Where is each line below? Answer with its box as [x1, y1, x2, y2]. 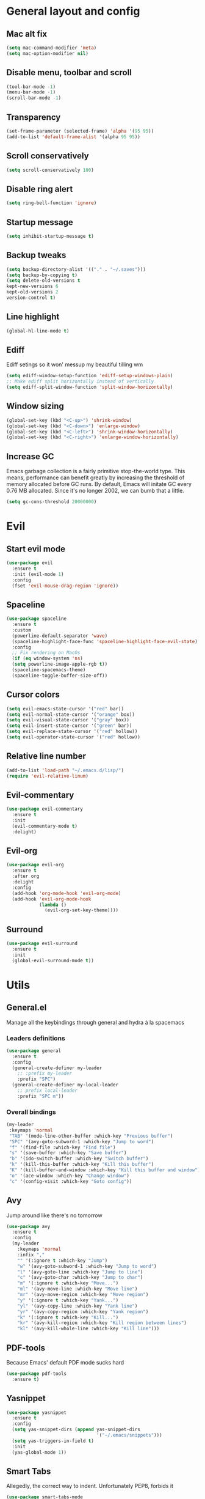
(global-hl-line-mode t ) [6, 328, 70, 334]
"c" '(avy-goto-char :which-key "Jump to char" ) [17, 1275, 143, 1281]
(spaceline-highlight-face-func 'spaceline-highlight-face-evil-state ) [12, 638, 198, 644]
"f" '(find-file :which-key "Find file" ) [9, 1144, 116, 1151]
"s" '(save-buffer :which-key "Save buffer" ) [9, 1150, 127, 1156]
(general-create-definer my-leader [12, 1065, 103, 1071]
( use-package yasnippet [6, 1409, 67, 1416]
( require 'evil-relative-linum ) [6, 773, 88, 779]
